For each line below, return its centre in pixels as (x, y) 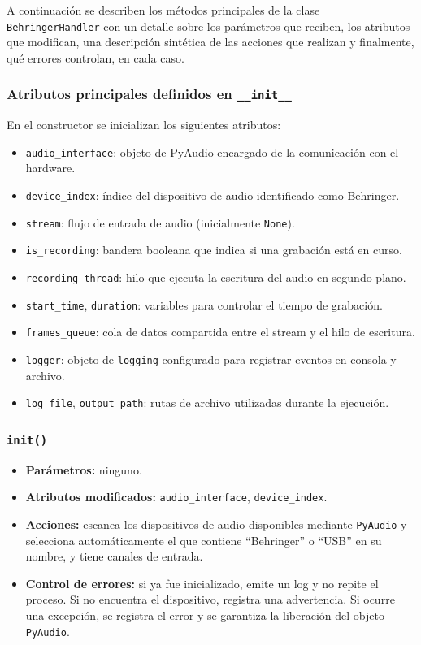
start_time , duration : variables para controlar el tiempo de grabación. (204, 304)
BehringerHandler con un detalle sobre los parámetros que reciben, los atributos (208, 26)
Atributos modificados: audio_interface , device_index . (176, 497)
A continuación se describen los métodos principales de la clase (163, 10)
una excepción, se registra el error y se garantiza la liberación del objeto (205, 615)
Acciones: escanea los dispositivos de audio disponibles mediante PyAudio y (216, 524)
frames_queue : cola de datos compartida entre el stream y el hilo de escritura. (220, 332)
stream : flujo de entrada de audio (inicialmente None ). (160, 222)
